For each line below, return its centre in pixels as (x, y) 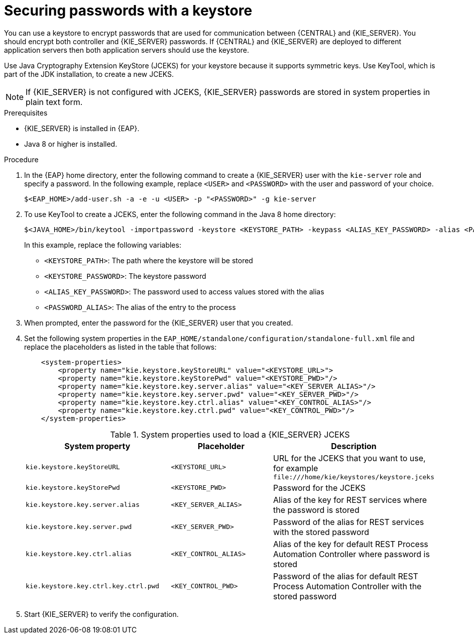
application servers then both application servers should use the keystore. (127, 50)
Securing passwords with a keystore (128, 11)
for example (296, 468)
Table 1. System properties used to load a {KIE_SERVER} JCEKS (230, 434)
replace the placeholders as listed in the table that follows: (121, 347)
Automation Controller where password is (351, 554)
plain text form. (54, 102)
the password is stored (316, 510)
